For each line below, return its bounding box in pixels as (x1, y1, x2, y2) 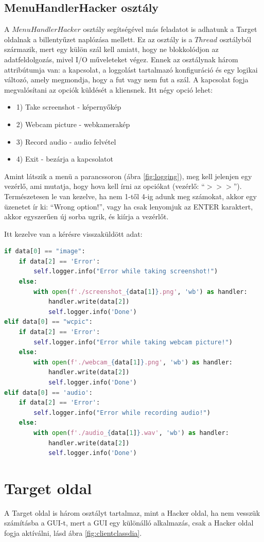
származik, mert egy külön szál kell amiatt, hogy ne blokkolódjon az (4, 44, 219, 55)
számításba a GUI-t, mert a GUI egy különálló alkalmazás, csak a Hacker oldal (4, 517, 254, 528)
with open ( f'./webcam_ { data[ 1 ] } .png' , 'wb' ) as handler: (33, 358, 233, 366)
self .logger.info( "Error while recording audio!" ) (33, 409, 210, 416)
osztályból (219, 33, 252, 44)
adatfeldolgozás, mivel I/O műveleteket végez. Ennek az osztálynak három (4, 54, 238, 64)
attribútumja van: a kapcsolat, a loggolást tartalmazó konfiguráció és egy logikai (4, 64, 258, 75)
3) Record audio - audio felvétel (16, 136, 116, 147)
